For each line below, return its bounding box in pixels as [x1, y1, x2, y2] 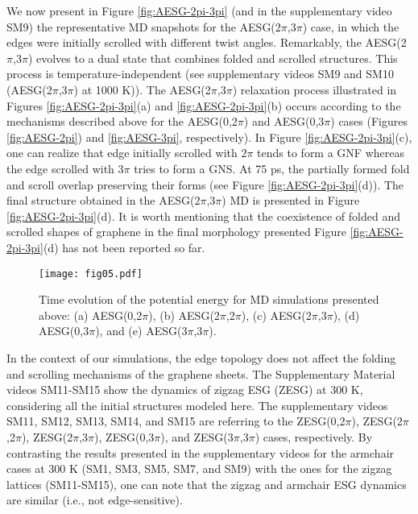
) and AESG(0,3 [243, 113, 325, 130]
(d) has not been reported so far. [43, 238, 205, 255]
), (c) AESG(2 [241, 306, 312, 323]
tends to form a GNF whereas [257, 144, 404, 161]
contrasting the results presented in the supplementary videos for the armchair [6, 444, 395, 461]
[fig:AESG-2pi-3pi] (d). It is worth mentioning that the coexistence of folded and [6, 207, 400, 224]
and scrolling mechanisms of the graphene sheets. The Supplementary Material [6, 365, 395, 382]
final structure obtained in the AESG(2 [6, 192, 201, 209]
